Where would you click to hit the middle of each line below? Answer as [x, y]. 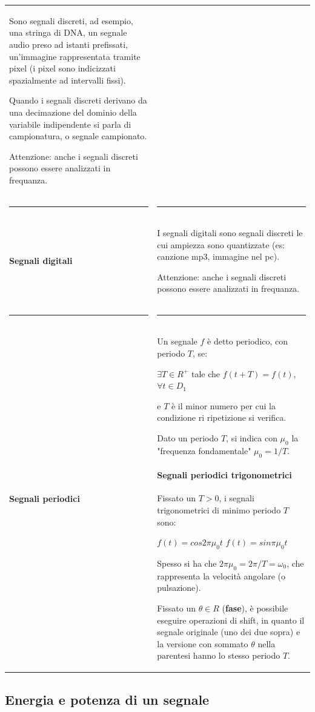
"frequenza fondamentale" [204, 450]
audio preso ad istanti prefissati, [69, 44]
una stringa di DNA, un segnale [68, 32]
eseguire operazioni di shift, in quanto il [231, 620]
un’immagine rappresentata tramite [75, 56]
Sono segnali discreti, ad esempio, [71, 20]
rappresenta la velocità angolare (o [221, 575]
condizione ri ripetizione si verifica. [222, 417]
